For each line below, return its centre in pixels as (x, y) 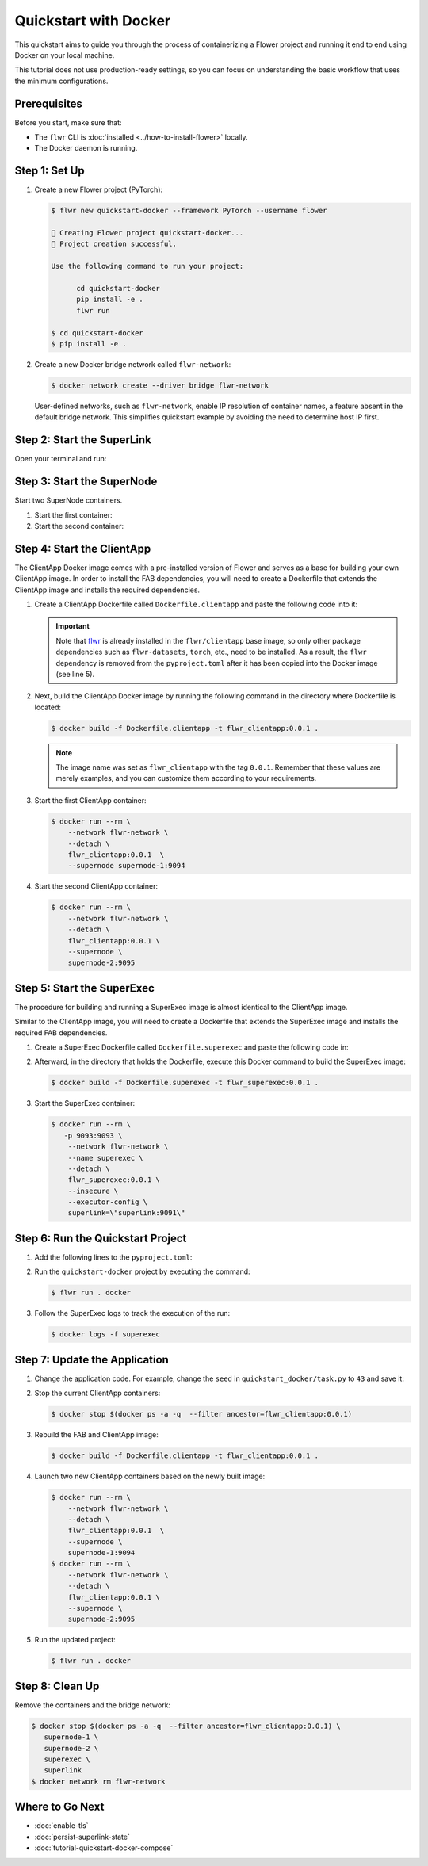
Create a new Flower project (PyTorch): (99, 189)
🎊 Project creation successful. (114, 244)
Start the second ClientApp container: (96, 886)
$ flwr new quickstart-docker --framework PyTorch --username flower (189, 211)
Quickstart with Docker (92, 21)
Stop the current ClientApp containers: (97, 1393)
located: (48, 707)
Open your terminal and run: (61, 459)
